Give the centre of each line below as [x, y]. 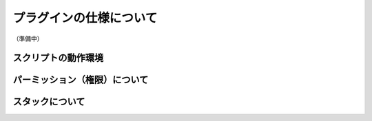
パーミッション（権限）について [81, 80]
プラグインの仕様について [85, 18]
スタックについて [49, 102]
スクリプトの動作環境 [58, 58]
